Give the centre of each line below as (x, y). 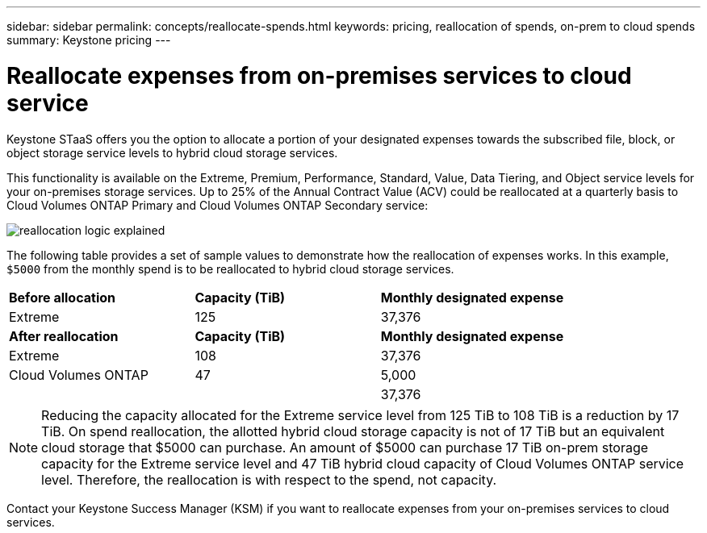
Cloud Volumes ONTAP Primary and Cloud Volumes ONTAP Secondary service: (218, 205)
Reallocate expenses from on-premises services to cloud (319, 75)
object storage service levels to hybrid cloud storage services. (172, 152)
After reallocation (64, 336)
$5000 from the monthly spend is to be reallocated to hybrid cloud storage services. (230, 269)
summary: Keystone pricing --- (89, 40)
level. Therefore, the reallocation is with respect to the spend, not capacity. (269, 479)
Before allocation (62, 297)
